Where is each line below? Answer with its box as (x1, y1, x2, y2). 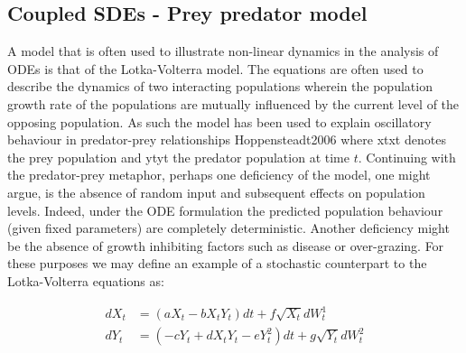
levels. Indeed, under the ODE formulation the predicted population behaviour (7, 200, 443, 219)
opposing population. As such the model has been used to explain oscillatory (7, 112, 432, 131)
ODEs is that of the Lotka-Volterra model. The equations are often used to (7, 59, 424, 78)
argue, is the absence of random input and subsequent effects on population (7, 182, 425, 201)
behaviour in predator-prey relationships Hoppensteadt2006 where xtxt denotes (7, 130, 446, 149)
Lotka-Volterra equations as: (7, 271, 164, 290)
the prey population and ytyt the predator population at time (7, 147, 349, 166)
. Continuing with (358, 147, 456, 166)
